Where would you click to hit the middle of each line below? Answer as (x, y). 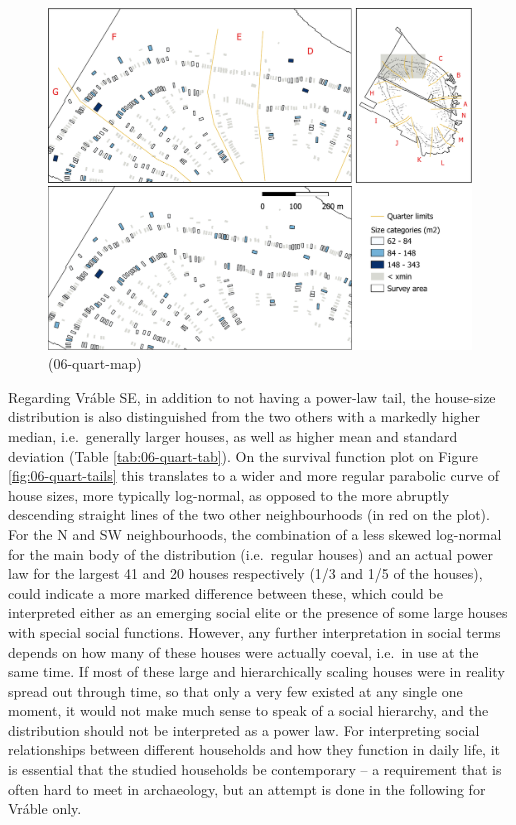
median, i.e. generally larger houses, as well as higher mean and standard (233, 435)
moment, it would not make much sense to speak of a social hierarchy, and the (248, 710)
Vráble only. (45, 808)
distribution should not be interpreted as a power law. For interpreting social (244, 729)
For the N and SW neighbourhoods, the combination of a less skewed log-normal (255, 533)
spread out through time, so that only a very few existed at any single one (235, 690)
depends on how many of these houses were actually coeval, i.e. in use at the (243, 651)
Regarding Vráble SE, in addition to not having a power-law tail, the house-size (252, 396)
